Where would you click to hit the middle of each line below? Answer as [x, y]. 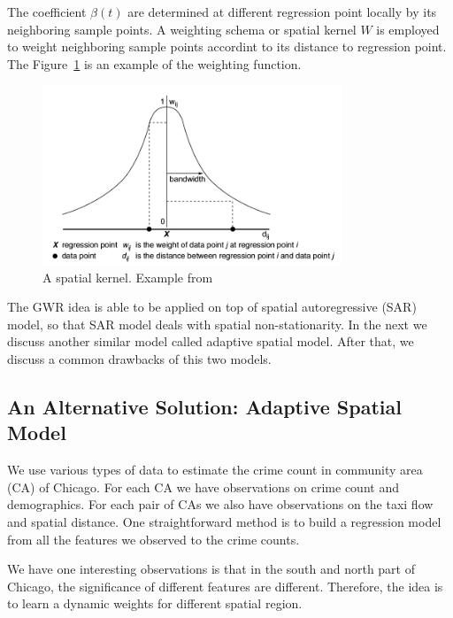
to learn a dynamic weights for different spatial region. [155, 603]
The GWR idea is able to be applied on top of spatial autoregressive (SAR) [212, 307]
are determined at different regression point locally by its [282, 12]
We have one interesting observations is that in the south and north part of [211, 569]
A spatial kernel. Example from [128, 277]
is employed [408, 29]
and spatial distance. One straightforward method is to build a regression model [224, 521]
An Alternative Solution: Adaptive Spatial [204, 406]
